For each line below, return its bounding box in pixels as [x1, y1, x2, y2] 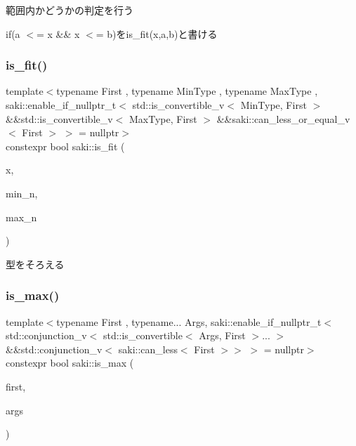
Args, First [199, 328, 246, 343]
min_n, [6, 185, 38, 200]
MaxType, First [128, 111, 197, 126]
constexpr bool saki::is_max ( [6, 355, 134, 370]
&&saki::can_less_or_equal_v [216, 111, 350, 126]
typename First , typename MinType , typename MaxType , [56, 84, 318, 98]
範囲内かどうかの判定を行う [6, 3, 133, 17]
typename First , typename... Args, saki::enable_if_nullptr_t [56, 314, 322, 329]
